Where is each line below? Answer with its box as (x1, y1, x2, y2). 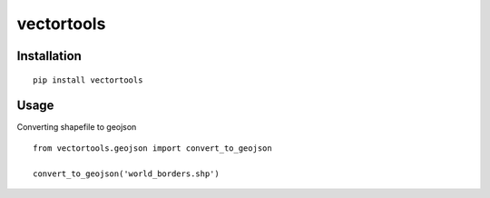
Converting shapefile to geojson (16, 122, 137, 133)
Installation (16, 48, 82, 64)
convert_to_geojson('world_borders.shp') (33, 168, 220, 179)
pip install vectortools (33, 74, 143, 85)
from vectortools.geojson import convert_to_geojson (33, 143, 272, 153)
